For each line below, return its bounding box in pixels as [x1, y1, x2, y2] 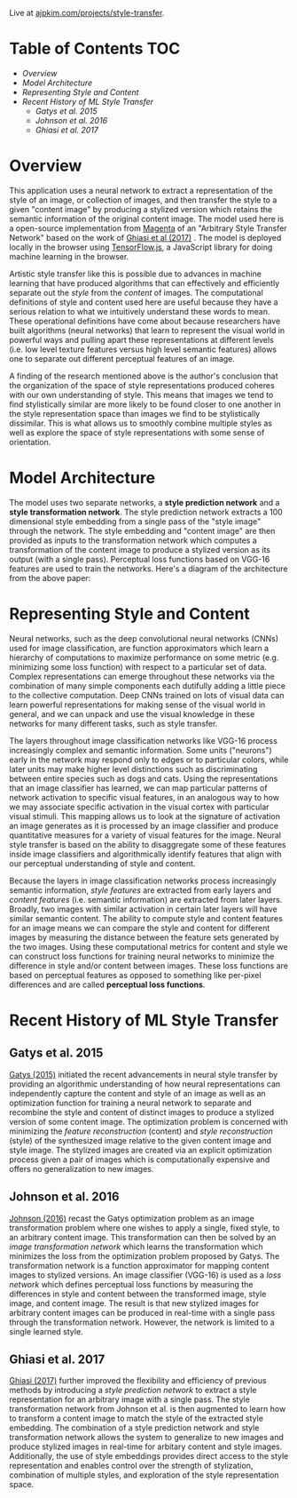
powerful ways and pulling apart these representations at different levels [9, 334, 275, 345]
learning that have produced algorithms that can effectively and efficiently [9, 277, 280, 288]
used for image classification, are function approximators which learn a [9, 642, 269, 653]
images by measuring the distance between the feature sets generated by [9, 932, 279, 943]
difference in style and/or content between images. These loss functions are [9, 960, 288, 971]
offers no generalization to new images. [9, 1163, 154, 1174]
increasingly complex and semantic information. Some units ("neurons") [9, 745, 272, 755]
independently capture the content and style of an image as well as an [9, 1088, 266, 1098]
